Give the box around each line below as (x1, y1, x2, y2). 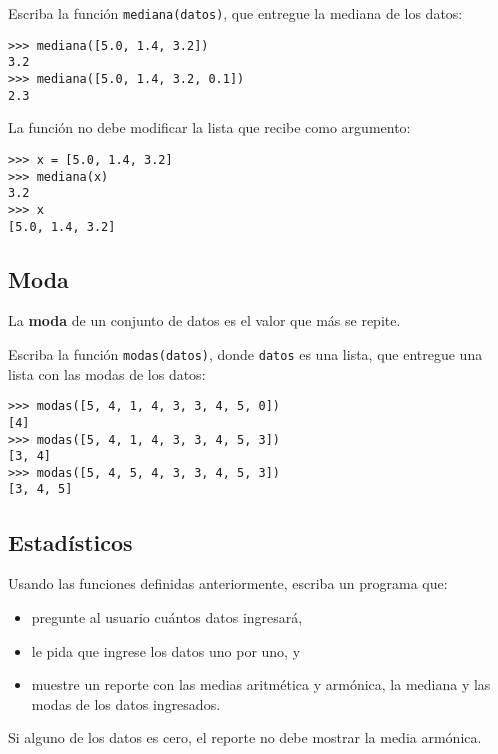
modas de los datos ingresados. (31, 693, 221, 714)
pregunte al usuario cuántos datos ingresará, (31, 606, 303, 627)
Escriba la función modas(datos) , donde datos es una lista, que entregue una (8, 343, 483, 364)
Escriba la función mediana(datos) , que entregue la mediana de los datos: (8, 3, 463, 23)
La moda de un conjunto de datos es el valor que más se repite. (8, 310, 401, 331)
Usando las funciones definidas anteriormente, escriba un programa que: (8, 573, 448, 594)
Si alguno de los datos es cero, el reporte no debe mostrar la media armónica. (8, 727, 482, 748)
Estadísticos (8, 526, 133, 557)
